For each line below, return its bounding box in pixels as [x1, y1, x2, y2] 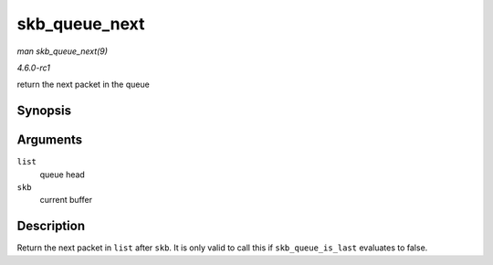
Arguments [16, 132, 83, 148]
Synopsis [16, 103, 72, 119]
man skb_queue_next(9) [16, 46, 109, 57]
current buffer [39, 195, 93, 206]
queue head [39, 169, 86, 180]
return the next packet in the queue [16, 79, 150, 90]
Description [16, 218, 86, 234]
